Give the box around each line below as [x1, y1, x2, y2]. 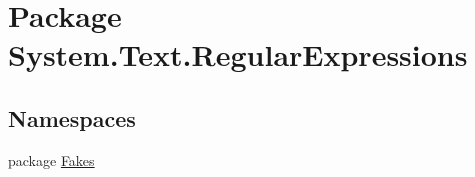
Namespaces [8, 102, 136, 133]
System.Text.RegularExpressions [8, 34, 468, 75]
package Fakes [8, 149, 95, 170]
